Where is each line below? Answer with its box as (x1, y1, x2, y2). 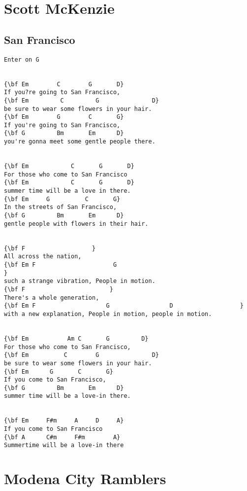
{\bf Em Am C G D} (4, 335, 149, 342)
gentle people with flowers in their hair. (4, 220, 149, 227)
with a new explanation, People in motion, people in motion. (4, 310, 212, 317)
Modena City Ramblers (4, 468, 166, 489)
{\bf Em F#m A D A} (4, 417, 124, 424)
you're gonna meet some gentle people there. (4, 138, 155, 145)
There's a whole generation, (4, 294, 99, 301)
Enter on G (4, 56, 39, 63)
